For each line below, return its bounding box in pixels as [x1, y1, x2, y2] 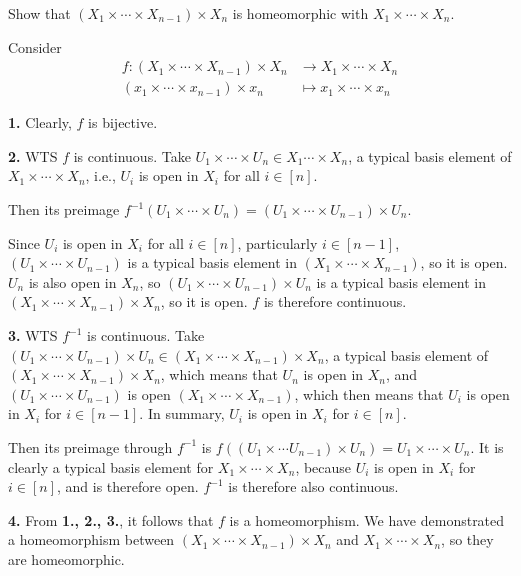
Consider [8, 36, 62, 57]
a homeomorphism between [8, 529, 175, 550]
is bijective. [88, 112, 158, 133]
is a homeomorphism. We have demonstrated [229, 509, 505, 530]
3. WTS [8, 325, 58, 345]
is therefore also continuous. [228, 476, 399, 497]
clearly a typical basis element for [8, 456, 214, 477]
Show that [8, 3, 71, 23]
